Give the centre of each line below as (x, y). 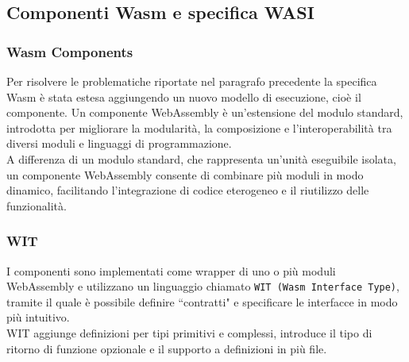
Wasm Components (70, 51)
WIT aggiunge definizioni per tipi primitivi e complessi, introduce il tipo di (189, 333)
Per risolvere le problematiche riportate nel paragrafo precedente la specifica (192, 81)
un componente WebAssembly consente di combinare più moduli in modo (185, 174)
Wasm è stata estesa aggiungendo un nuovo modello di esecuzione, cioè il (184, 96)
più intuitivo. (38, 317)
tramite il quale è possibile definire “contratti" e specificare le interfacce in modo (202, 301)
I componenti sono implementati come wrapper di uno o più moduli (171, 270)
